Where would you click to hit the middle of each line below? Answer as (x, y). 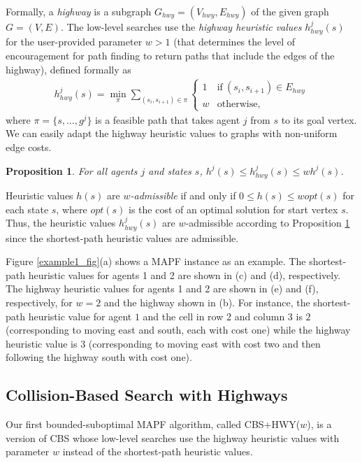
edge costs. (29, 147)
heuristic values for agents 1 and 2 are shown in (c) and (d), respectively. (184, 275)
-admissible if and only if (183, 195)
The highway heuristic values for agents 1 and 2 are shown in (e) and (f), (162, 289)
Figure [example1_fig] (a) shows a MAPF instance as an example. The (156, 261)
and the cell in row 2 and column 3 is (223, 316)
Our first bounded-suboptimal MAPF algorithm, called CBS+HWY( (153, 424)
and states (170, 170)
